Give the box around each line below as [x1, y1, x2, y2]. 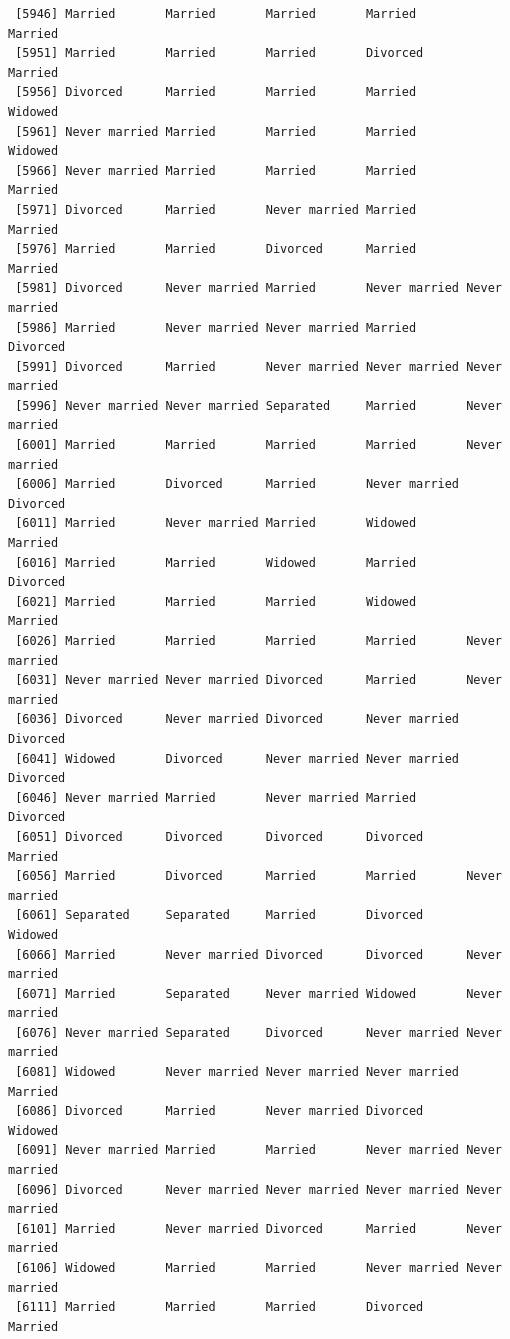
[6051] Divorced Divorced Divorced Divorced [15, 829, 424, 844]
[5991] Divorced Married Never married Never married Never [15, 359, 502, 374]
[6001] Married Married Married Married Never [15, 438, 502, 453]
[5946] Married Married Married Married [15, 7, 417, 21]
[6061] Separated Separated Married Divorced [15, 908, 424, 923]
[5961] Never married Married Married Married [15, 124, 417, 139]
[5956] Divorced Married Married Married [15, 85, 417, 100]
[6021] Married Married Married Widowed [15, 594, 417, 609]
